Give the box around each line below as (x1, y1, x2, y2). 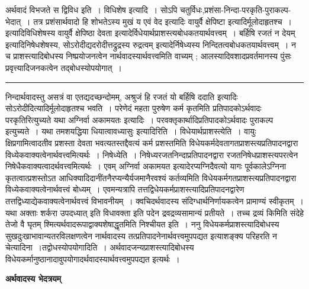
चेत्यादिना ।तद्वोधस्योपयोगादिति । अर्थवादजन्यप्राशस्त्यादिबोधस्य (5, 241, 194, 253)
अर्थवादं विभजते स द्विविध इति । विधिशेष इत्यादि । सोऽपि (5, 4, 178, 15)
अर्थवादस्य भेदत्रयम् (5, 272, 62, 285)
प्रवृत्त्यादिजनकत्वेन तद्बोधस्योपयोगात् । (5, 61, 122, 73)
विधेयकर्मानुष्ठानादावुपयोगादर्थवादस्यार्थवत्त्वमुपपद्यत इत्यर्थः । (5, 252, 180, 265)
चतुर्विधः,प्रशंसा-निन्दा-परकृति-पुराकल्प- (180, 4, 291, 15)
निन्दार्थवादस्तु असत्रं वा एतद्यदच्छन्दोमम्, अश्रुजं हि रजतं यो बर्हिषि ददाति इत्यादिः (5, 90, 238, 102)
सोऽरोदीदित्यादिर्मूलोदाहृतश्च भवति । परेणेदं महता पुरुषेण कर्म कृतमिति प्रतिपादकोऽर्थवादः (5, 102, 262, 114)
